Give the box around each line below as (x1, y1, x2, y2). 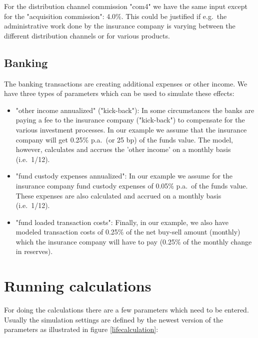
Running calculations (4, 275, 151, 296)
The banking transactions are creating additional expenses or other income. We (4, 78, 247, 88)
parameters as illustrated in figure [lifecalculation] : (4, 324, 158, 334)
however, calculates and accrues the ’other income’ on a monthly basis (15, 144, 231, 154)
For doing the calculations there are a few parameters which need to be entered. (4, 304, 249, 315)
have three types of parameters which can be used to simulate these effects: (4, 88, 234, 98)
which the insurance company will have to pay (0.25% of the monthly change (15, 236, 252, 246)
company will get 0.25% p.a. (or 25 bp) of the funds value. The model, (15, 134, 233, 144)
